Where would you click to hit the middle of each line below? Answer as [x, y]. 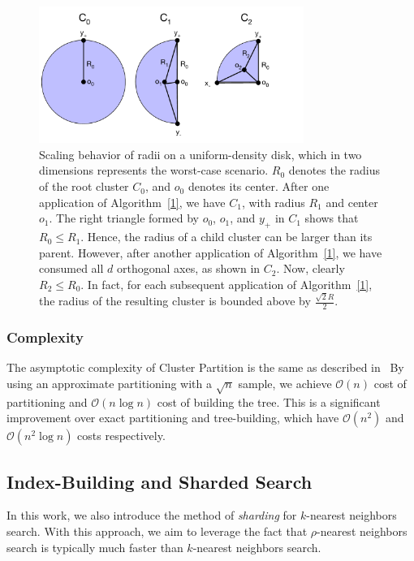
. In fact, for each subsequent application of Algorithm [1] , [226, 284]
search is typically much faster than [95, 547]
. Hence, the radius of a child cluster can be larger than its [226, 237]
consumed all [71, 268]
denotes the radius [334, 170]
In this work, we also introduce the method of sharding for [152, 515]
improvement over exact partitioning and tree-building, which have [173, 418]
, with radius [273, 202]
